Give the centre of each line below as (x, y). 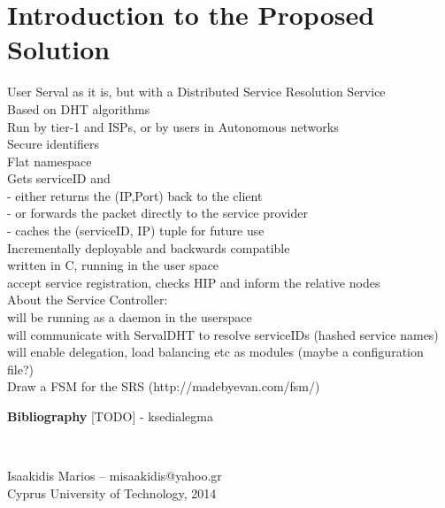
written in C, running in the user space (113, 265)
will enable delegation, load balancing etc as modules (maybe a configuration (215, 352)
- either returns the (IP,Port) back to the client (135, 195)
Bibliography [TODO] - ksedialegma (110, 416)
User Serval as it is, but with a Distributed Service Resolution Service (196, 92)
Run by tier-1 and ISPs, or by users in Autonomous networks (173, 126)
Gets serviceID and (59, 178)
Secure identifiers (53, 144)
